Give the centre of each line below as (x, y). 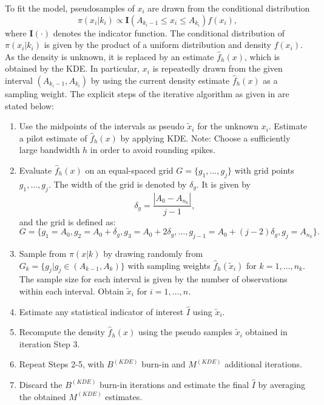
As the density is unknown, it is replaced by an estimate (110, 56)
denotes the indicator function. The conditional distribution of (169, 32)
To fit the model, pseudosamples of (70, 8)
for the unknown (228, 126)
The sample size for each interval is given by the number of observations (153, 279)
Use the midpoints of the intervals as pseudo (102, 126)
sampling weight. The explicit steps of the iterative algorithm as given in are (147, 93)
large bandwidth (49, 150)
